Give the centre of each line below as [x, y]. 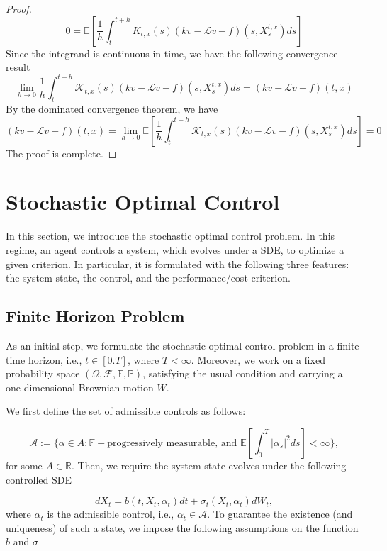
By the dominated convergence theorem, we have [112, 109]
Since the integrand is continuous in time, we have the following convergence [172, 53]
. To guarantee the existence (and [280, 514]
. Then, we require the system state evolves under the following [209, 465]
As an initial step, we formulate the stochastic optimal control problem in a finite [183, 345]
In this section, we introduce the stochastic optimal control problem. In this [170, 236]
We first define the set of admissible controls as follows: [126, 411]
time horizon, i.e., [44, 359]
